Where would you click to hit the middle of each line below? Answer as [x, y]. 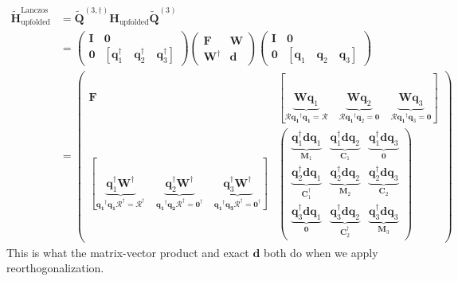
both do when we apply [321, 252]
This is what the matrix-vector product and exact [128, 252]
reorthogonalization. [55, 268]
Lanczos [35, 10]
